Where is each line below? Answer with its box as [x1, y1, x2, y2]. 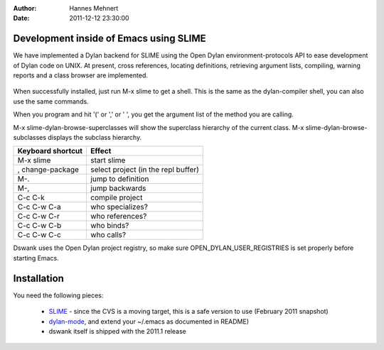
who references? [90, 212, 147, 222]
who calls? [90, 230, 127, 240]
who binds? [90, 221, 129, 231]
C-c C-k [17, 192, 46, 202]
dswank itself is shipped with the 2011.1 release [48, 327, 186, 335]
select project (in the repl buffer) [90, 165, 199, 175]
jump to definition [90, 174, 149, 184]
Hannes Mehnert [69, 4, 119, 12]
